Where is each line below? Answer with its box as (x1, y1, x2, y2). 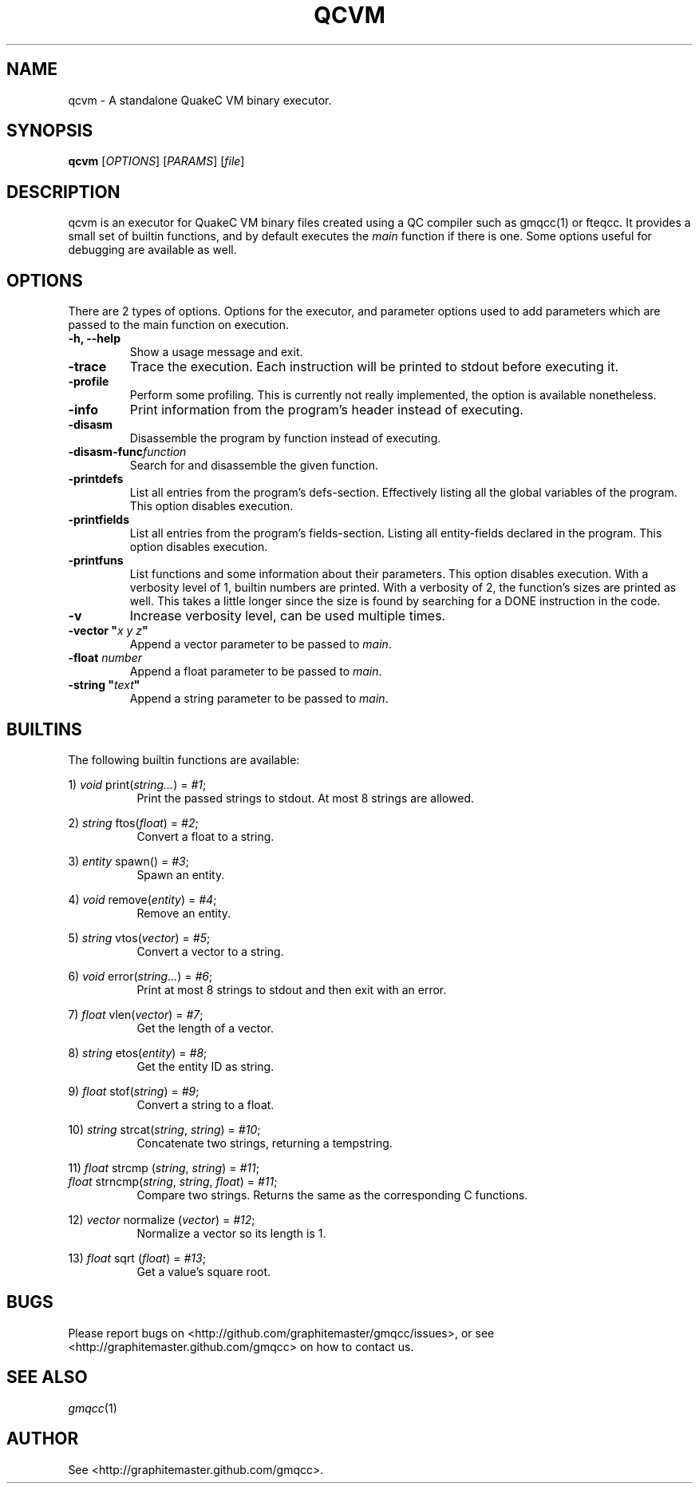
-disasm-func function (68, 445, 187, 459)
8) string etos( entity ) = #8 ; (68, 1045, 207, 1060)
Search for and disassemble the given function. (129, 458, 378, 473)
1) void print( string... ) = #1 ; (68, 777, 207, 791)
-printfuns (68, 553, 124, 568)
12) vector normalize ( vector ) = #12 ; (68, 1212, 255, 1226)
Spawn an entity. (136, 867, 225, 882)
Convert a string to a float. (136, 1097, 274, 1112)
